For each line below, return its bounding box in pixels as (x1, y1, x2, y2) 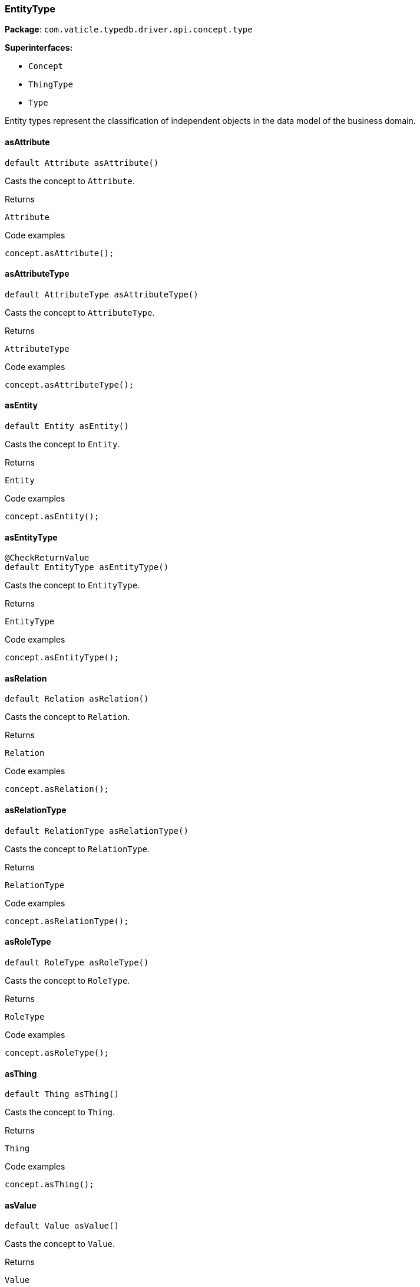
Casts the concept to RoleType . (5, 975, 130, 985)
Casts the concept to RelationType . (5, 843, 150, 854)
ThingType (28, 80, 73, 90)
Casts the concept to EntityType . (5, 580, 140, 591)
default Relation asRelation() (5, 694, 149, 704)
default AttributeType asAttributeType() (5, 289, 199, 299)
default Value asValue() (5, 1221, 119, 1231)
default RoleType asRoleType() (5, 957, 149, 967)
